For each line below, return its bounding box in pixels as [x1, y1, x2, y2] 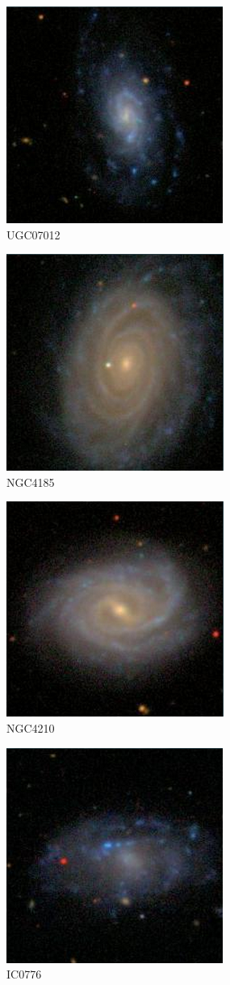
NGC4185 [6, 473, 55, 490]
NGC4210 [6, 719, 55, 736]
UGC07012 [6, 226, 61, 243]
